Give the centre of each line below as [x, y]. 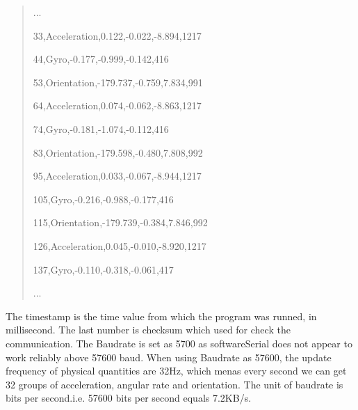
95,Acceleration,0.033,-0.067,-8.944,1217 [117, 176]
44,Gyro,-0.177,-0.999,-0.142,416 [101, 59]
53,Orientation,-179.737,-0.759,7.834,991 [118, 82]
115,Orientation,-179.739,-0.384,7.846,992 [120, 222]
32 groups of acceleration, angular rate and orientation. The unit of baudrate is [174, 384]
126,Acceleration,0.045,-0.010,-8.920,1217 [120, 245]
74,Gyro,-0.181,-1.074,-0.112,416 [101, 128]
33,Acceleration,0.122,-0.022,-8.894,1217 [117, 35]
